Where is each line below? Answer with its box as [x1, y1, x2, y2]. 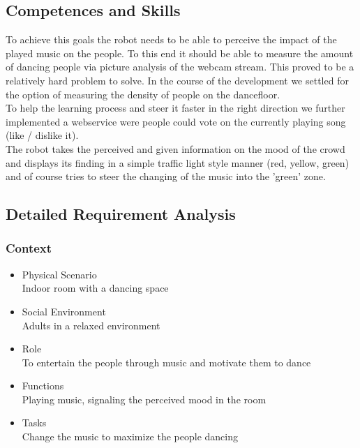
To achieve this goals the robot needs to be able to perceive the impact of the [6, 32, 337, 47]
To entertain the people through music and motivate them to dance [22, 354, 311, 369]
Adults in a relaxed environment [22, 318, 160, 332]
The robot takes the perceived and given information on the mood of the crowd [6, 141, 345, 156]
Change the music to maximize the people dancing [22, 429, 239, 444]
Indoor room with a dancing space [22, 281, 169, 295]
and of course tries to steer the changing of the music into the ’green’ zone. [6, 169, 326, 184]
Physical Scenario [22, 267, 97, 281]
